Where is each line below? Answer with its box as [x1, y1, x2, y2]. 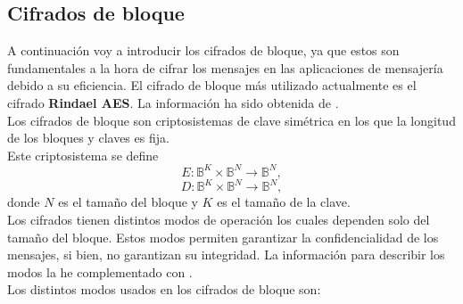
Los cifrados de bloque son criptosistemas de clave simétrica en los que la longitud [7, 111, 456, 129]
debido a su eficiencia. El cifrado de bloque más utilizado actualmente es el [7, 76, 417, 94]
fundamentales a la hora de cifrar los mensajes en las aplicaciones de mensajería [7, 58, 443, 77]
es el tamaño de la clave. [217, 193, 351, 211]
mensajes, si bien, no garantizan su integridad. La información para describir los [7, 245, 445, 264]
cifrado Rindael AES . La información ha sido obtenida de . [7, 93, 339, 111]
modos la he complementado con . [7, 262, 193, 281]
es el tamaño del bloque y [58, 193, 198, 211]
